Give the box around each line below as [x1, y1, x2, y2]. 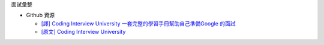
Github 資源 [26, 12, 55, 19]
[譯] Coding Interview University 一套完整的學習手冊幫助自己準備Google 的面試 [41, 20, 236, 27]
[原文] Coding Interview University [41, 28, 126, 36]
